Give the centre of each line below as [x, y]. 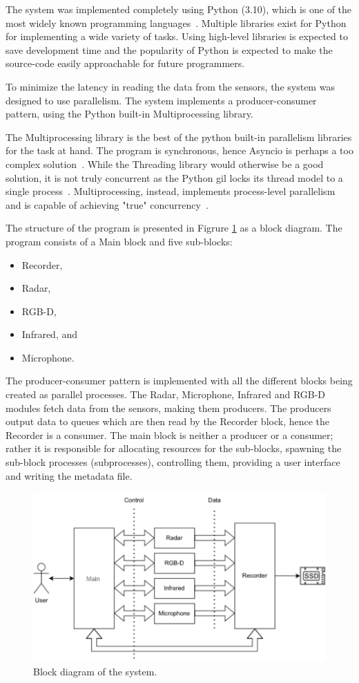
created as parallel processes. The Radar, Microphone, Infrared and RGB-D [166, 394]
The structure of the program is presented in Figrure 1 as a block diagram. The [174, 228]
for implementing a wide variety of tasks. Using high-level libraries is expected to [177, 36]
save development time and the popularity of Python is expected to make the [169, 49]
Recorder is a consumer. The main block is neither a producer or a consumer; [169, 434]
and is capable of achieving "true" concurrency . [107, 204]
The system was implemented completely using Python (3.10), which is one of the [179, 9]
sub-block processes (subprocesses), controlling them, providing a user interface [173, 462]
